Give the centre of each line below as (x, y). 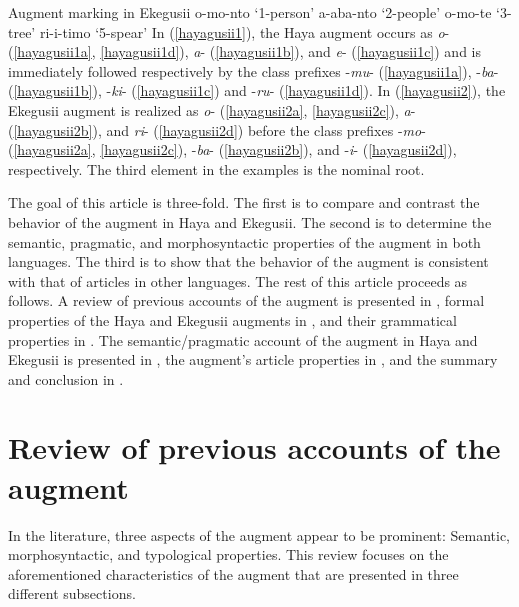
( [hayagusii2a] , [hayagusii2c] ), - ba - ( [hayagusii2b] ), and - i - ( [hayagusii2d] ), (232, 149)
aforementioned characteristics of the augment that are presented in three (233, 573)
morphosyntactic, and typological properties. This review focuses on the (228, 554)
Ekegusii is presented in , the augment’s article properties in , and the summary (253, 359)
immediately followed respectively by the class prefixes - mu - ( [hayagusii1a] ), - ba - (253, 70)
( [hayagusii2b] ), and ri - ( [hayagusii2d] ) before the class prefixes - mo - (217, 129)
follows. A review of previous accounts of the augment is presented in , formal (246, 300)
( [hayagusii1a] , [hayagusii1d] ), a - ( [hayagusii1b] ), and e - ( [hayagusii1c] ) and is (245, 51)
